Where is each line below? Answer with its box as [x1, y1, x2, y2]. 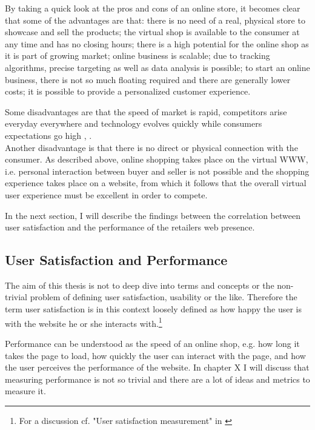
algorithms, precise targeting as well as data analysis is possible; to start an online [5, 61, 310, 73]
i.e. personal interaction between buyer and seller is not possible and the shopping [5, 164, 310, 177]
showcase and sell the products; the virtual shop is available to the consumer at [5, 25, 300, 38]
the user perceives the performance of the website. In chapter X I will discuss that [5, 361, 310, 374]
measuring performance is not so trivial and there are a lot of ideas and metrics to [5, 372, 310, 385]
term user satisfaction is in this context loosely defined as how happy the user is [5, 303, 302, 315]
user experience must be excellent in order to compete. [5, 188, 208, 201]
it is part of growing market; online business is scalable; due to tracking [5, 49, 270, 62]
